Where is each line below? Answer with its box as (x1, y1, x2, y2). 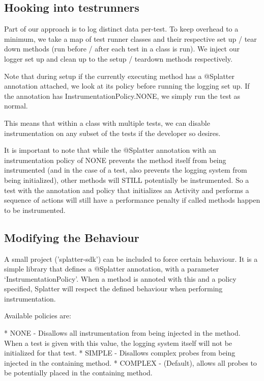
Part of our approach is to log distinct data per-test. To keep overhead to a (4, 23, 239, 34)
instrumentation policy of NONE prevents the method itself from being (4, 154, 226, 165)
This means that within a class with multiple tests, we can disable (4, 117, 210, 128)
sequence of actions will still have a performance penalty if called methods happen (4, 195, 260, 205)
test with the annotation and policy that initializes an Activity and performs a (4, 184, 249, 195)
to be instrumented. (4, 204, 66, 215)
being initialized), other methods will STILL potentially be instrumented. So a (4, 174, 249, 185)
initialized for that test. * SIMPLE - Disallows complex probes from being (4, 347, 236, 358)
